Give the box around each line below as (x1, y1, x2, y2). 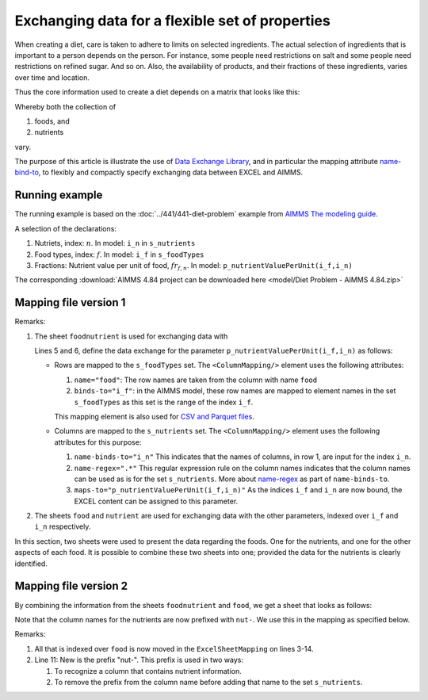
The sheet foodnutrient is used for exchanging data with (34, 331, 228, 341)
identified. (14, 559, 48, 568)
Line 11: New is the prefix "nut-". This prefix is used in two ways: (34, 655, 243, 665)
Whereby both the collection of (14, 101, 117, 111)
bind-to (14, 167, 40, 178)
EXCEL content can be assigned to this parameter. (74, 496, 238, 506)
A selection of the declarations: (14, 224, 117, 233)
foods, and (34, 116, 71, 126)
